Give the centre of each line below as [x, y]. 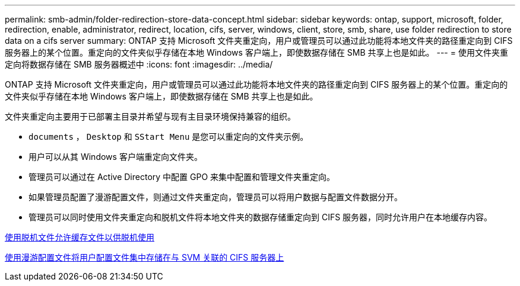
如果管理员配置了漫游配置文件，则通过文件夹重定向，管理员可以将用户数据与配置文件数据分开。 [215, 197]
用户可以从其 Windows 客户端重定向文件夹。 [115, 157]
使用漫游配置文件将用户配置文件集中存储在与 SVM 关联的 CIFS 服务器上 [145, 257]
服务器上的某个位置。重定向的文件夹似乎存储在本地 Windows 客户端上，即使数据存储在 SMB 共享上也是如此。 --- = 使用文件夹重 [256, 52]
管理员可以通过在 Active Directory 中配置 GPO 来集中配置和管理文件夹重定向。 [182, 177]
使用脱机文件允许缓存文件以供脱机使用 [80, 237]
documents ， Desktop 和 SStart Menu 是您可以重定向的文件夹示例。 [169, 136]
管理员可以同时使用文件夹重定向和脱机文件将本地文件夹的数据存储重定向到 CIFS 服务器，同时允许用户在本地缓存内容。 [261, 217]
